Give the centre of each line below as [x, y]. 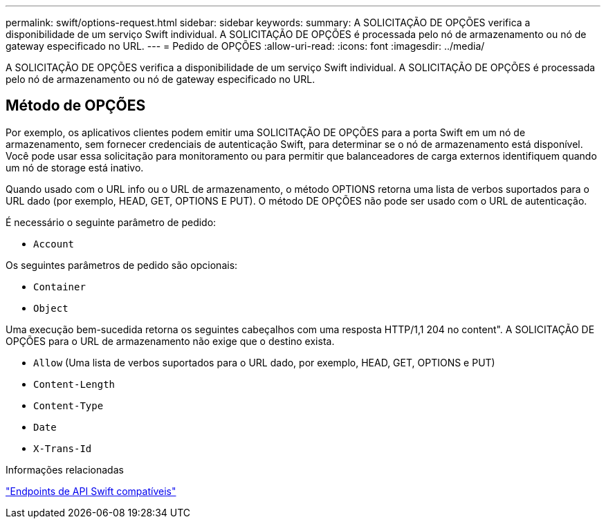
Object [51, 308]
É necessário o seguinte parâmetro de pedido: [111, 222]
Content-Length [74, 384]
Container [59, 287]
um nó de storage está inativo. [75, 167]
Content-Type [68, 405]
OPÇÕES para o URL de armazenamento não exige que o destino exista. [170, 341]
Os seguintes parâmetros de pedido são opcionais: [122, 265]
